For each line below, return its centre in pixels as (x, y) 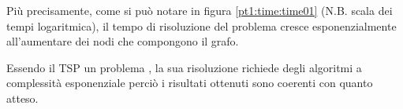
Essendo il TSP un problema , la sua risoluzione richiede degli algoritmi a (184, 67)
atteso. (22, 98)
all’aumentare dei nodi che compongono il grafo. (123, 41)
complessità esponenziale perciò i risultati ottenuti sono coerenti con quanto (190, 83)
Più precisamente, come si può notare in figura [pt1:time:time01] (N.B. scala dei (200, 10)
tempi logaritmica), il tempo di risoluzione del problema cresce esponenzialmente (201, 25)
